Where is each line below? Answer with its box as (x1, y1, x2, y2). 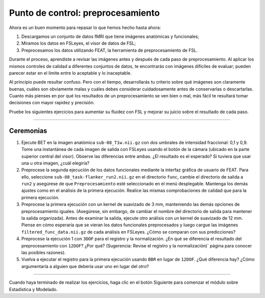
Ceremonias (9, 126, 48, 135)
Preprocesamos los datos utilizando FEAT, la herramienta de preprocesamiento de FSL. (21, 47, 198, 53)
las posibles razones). (21, 250, 66, 255)
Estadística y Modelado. (9, 286, 58, 292)
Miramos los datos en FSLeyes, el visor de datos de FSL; (21, 40, 136, 46)
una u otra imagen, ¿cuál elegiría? (21, 160, 90, 166)
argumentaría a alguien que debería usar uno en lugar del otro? (21, 263, 149, 269)
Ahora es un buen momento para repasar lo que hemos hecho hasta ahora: (9, 25, 161, 30)
